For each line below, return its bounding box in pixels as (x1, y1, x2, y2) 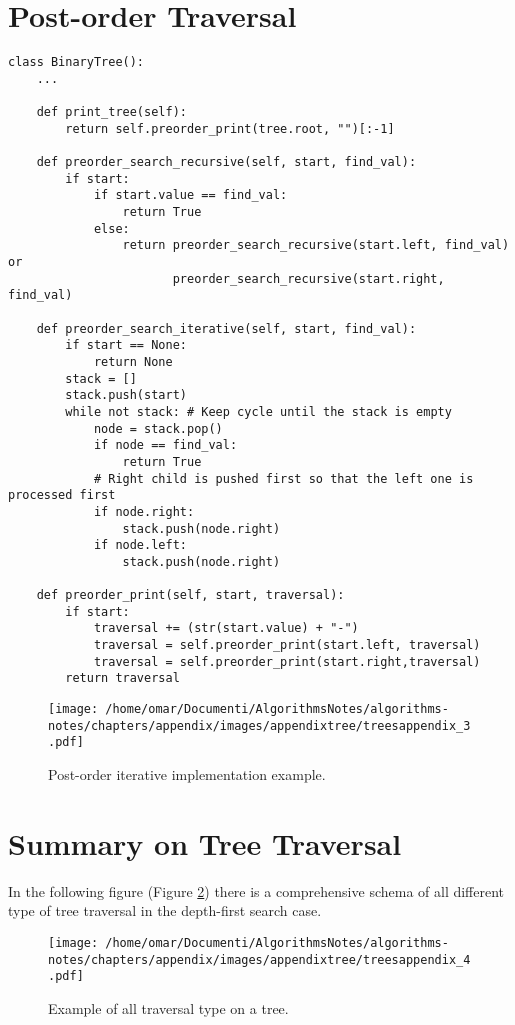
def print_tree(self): (36, 105, 187, 120)
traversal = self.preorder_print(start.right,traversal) (93, 654, 481, 669)
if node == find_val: (93, 438, 238, 453)
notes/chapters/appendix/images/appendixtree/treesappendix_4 (48, 952, 471, 967)
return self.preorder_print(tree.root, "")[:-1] (65, 121, 395, 136)
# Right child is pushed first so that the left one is (93, 471, 474, 486)
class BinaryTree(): (8, 55, 145, 70)
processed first (8, 488, 116, 503)
